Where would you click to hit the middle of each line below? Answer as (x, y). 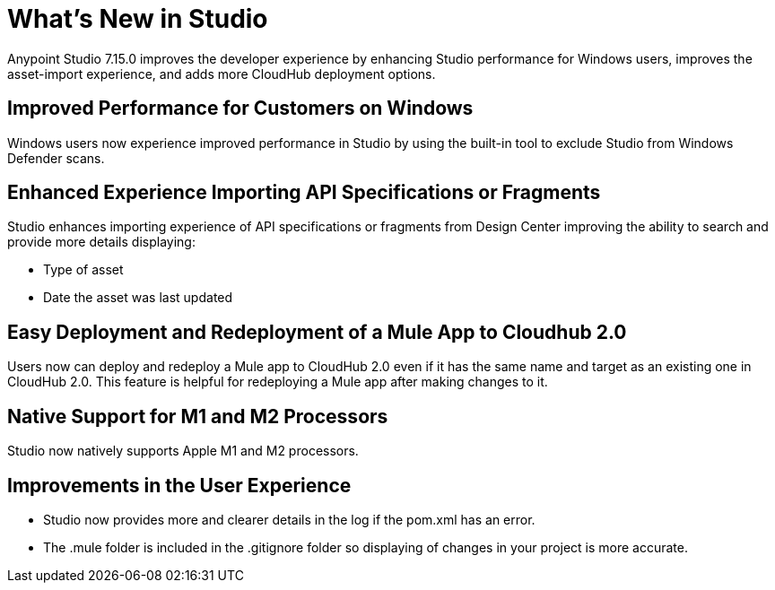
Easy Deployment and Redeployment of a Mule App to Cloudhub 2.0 (317, 332)
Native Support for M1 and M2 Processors (198, 416)
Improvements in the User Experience (179, 485)
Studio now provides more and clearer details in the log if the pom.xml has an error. (289, 519)
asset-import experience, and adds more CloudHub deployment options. (222, 74)
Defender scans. (56, 158)
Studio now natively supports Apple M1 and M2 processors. (183, 451)
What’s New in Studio (138, 19)
